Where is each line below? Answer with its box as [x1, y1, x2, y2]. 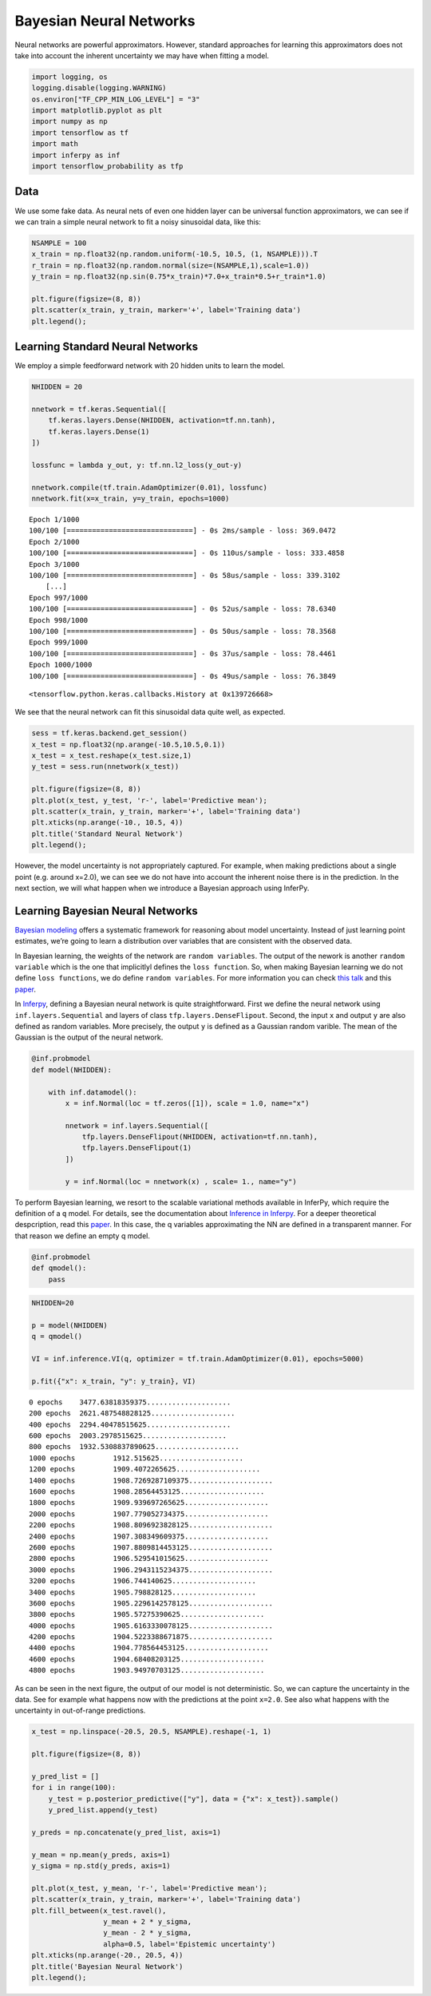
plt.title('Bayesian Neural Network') [31, 1962, 184, 1971]
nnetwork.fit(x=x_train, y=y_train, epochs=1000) [31, 494, 230, 503]
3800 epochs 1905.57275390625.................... [29, 1610, 265, 1619]
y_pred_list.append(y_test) [48, 1805, 159, 1815]
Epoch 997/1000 [29, 593, 89, 602]
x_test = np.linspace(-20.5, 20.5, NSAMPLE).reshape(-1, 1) [31, 1727, 272, 1737]
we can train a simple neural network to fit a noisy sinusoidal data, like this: [14, 216, 261, 227]
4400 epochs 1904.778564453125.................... [29, 1643, 269, 1653]
